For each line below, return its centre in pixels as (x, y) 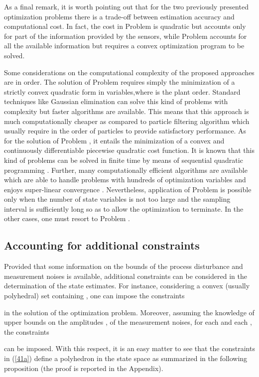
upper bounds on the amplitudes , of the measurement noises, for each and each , (128, 322)
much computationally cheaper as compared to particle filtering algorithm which (127, 121)
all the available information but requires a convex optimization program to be (124, 46)
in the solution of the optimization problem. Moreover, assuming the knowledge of (129, 312)
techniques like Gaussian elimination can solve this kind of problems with (116, 101)
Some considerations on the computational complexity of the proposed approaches (129, 72)
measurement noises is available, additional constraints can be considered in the (126, 276)
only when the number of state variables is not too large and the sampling (117, 199)
